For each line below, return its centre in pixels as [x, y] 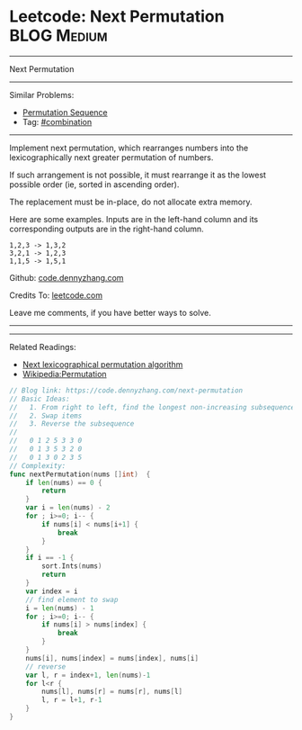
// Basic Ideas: [40, 399]
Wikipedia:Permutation [64, 374]
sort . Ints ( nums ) [72, 566]
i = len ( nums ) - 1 [60, 608]
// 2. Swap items [46, 416]
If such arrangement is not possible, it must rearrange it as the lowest [138, 175]
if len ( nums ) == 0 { [64, 482]
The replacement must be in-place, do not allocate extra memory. [131, 202]
